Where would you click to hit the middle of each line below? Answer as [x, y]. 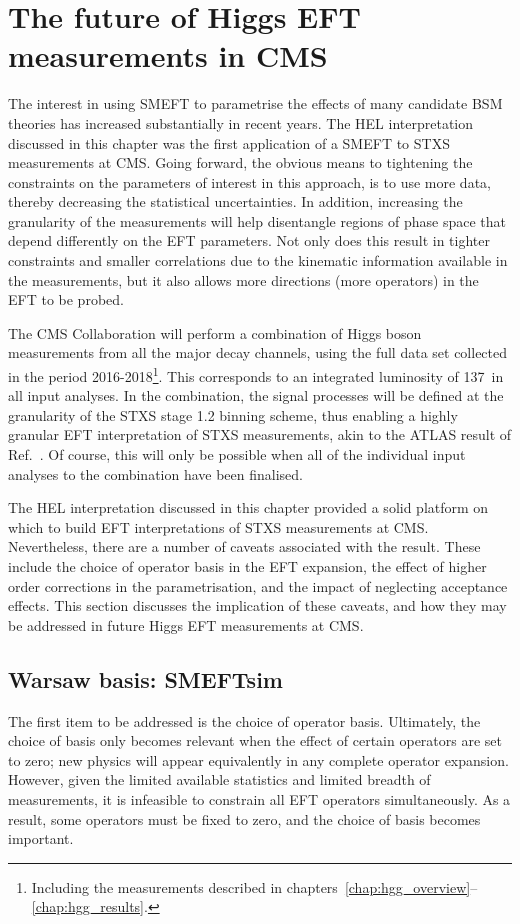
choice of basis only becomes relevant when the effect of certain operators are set [255, 740]
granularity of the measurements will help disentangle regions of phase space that [257, 220]
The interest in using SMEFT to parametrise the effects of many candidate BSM [255, 103]
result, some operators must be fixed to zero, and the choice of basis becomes [244, 818]
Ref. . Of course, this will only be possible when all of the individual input [237, 454]
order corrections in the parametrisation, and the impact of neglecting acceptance [258, 585]
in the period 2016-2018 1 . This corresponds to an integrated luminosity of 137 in [256, 374]
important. [41, 838]
